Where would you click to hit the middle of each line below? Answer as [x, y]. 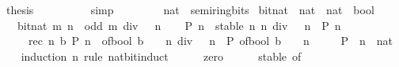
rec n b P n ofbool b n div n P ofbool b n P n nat [211, 41]
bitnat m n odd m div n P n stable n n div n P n [179, 25]
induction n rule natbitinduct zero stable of [161, 56]
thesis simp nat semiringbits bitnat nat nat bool [190, 9]
